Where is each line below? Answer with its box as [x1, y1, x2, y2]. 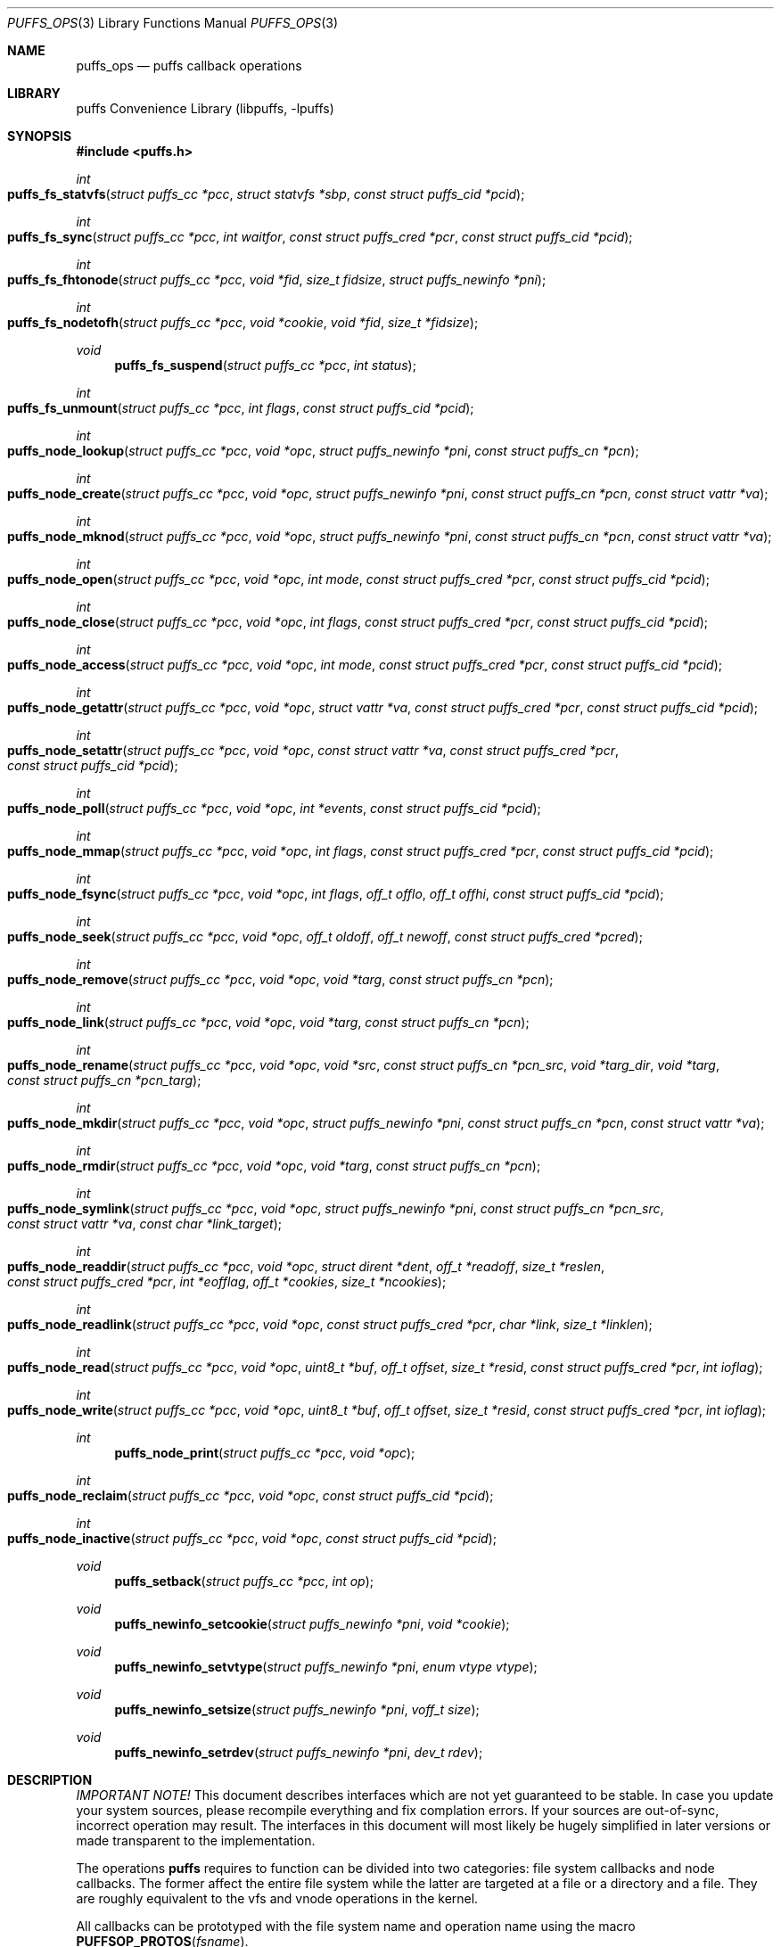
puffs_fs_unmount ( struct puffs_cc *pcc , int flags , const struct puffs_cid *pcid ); [7, 400, 474, 415]
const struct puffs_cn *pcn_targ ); [7, 1072, 201, 1088]
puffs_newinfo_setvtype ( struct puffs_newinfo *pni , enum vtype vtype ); [114, 1659, 538, 1674]
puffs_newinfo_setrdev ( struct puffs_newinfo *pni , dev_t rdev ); [114, 1745, 483, 1760]
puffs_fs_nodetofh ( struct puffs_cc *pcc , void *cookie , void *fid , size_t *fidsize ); [7, 315, 479, 330]
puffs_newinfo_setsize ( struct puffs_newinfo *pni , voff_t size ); [114, 1702, 480, 1717]
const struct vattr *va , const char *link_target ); [7, 1216, 282, 1231]
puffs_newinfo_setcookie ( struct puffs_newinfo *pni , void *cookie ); [114, 1616, 510, 1631]
